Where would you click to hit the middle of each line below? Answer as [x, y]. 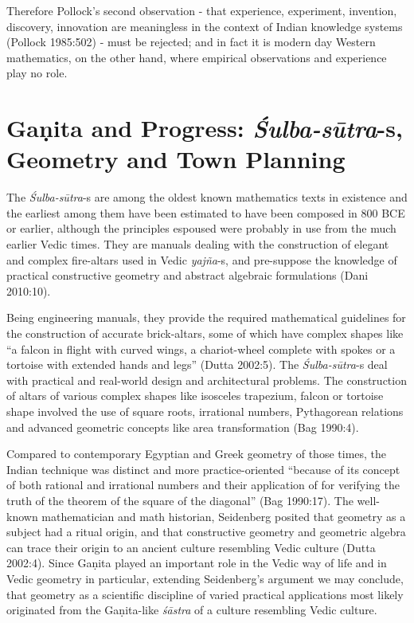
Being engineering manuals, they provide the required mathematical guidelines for [206, 317]
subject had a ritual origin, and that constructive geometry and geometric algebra [206, 532]
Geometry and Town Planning [176, 159]
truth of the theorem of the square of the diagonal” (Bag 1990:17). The [180, 500]
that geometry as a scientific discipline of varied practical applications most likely [205, 594]
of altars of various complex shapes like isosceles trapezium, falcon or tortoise [195, 396]
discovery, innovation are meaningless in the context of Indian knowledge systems [205, 26]
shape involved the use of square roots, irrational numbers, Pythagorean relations [205, 411]
